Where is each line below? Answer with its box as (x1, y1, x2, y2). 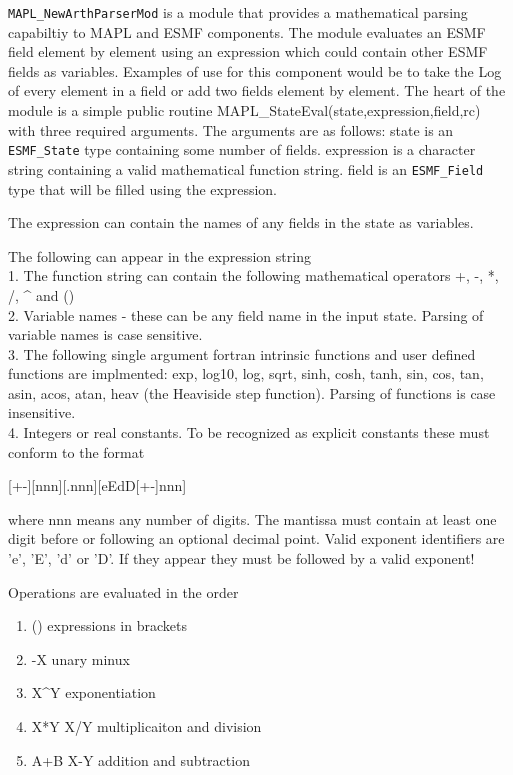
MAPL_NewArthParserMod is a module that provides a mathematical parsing (8, 2, 468, 22)
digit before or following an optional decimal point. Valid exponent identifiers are (8, 528, 505, 549)
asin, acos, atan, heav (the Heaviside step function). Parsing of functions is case (8, 382, 496, 403)
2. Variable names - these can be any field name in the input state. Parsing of (8, 304, 484, 325)
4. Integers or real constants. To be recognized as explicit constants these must (8, 422, 490, 443)
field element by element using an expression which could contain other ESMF (8, 41, 488, 62)
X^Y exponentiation (31, 682, 156, 703)
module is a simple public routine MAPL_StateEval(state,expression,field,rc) (8, 100, 481, 121)
